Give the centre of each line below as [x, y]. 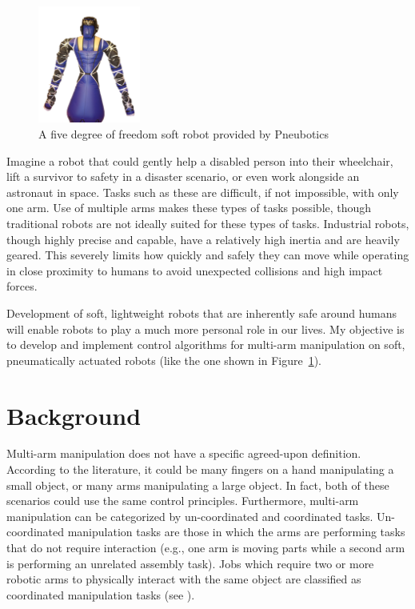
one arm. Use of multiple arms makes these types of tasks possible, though [189, 208]
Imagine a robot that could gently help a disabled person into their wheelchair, [200, 160]
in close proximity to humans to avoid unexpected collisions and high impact [195, 270]
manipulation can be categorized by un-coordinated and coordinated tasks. [190, 516]
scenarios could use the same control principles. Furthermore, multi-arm [183, 501]
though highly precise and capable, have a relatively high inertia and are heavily [203, 239]
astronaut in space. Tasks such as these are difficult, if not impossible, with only [203, 192]
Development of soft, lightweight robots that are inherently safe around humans [202, 313]
